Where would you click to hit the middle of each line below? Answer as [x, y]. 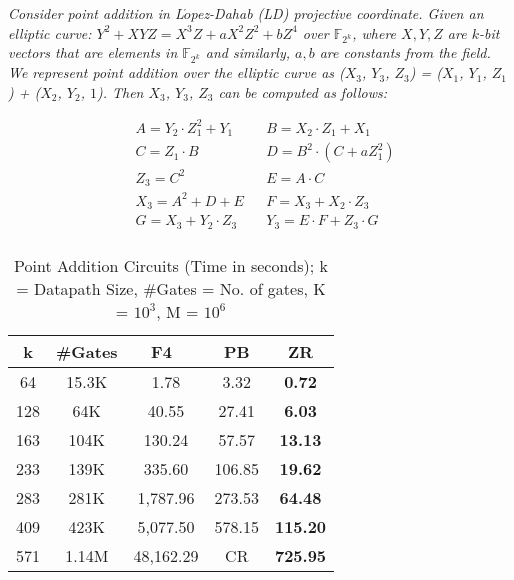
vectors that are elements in [93, 52]
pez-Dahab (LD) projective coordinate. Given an [337, 13]
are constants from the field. [405, 52]
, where [374, 32]
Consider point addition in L [96, 13]
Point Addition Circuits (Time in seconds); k [171, 265]
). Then [120, 91]
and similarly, [248, 52]
